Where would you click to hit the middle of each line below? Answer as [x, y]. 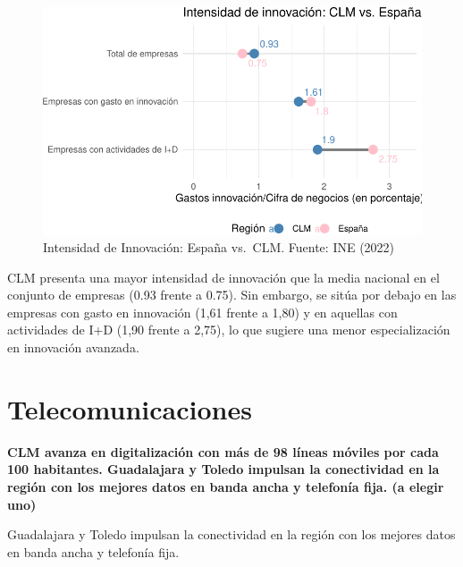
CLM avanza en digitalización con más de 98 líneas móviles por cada [223, 451]
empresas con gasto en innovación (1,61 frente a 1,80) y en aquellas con [202, 312]
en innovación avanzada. [73, 347]
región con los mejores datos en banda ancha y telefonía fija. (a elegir [226, 486]
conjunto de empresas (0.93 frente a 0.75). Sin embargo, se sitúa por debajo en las [232, 295]
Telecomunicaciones [130, 408]
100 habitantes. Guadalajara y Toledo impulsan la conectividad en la [223, 469]
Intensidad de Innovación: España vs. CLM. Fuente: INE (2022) [219, 247]
